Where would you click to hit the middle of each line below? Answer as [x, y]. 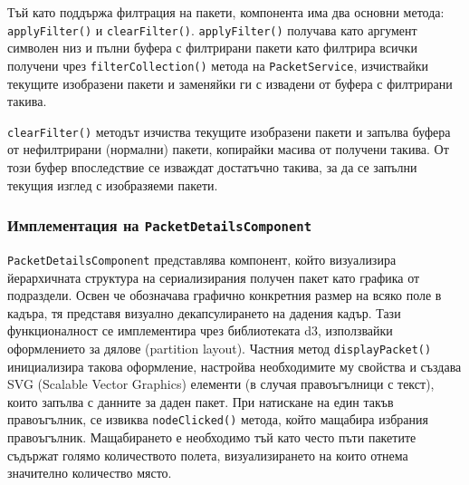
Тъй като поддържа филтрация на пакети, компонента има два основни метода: [226, 12]
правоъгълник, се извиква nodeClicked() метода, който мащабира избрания [218, 419]
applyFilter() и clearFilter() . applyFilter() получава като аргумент [212, 29]
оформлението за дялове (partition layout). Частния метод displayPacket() [220, 348]
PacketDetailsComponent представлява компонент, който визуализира [202, 259]
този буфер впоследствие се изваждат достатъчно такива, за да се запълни [212, 166]
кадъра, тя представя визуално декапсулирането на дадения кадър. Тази [204, 312]
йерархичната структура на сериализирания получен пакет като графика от [214, 277]
